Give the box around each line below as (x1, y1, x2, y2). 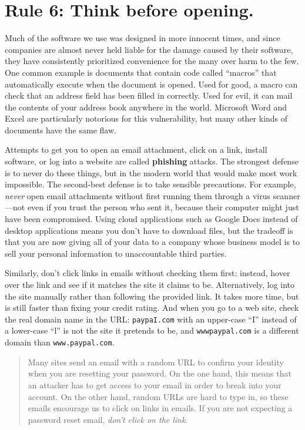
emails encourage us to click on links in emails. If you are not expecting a (28, 402, 293, 414)
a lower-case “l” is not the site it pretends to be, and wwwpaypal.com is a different (5, 324, 299, 337)
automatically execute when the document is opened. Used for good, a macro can (5, 78, 298, 90)
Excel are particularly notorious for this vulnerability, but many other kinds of (5, 112, 288, 125)
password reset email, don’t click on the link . (28, 413, 188, 425)
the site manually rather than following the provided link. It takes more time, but (5, 290, 299, 302)
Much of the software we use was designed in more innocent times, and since (5, 32, 280, 44)
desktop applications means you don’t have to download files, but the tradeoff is (5, 224, 293, 236)
